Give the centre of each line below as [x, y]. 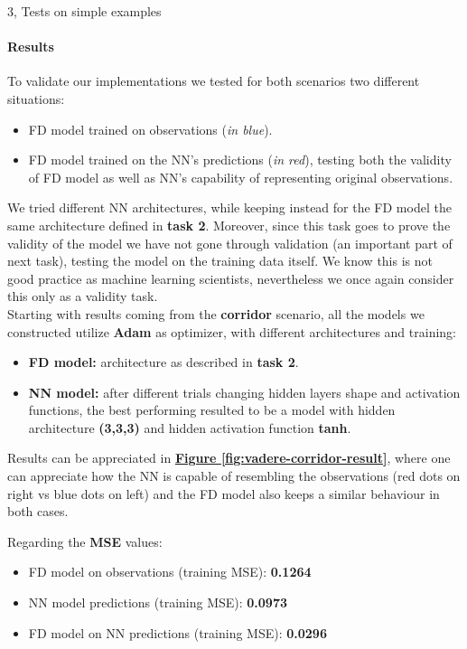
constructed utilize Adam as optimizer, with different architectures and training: [232, 331]
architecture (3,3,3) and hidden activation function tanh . [190, 427]
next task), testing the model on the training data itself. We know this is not [220, 261]
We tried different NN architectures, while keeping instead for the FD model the [229, 207]
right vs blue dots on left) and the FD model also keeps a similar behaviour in [224, 493]
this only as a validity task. [83, 296]
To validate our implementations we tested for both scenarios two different [214, 81]
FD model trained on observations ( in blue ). [150, 129]
